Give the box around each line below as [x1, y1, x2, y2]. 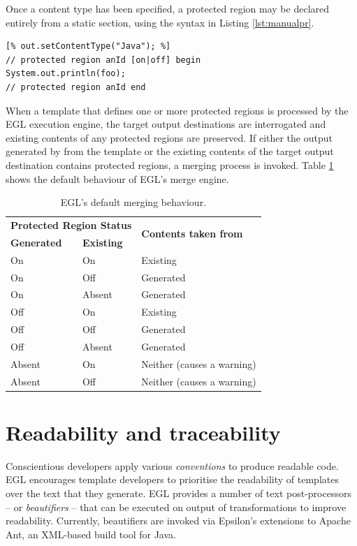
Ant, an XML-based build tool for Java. [6, 526, 176, 541]
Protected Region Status [10, 217, 132, 232]
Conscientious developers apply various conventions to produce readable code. [6, 458, 339, 473]
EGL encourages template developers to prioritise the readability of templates [6, 472, 339, 487]
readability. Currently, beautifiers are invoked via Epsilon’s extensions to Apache [6, 513, 351, 528]
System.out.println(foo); [6, 68, 126, 79]
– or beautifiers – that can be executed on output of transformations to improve [6, 499, 347, 514]
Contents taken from [141, 226, 243, 241]
